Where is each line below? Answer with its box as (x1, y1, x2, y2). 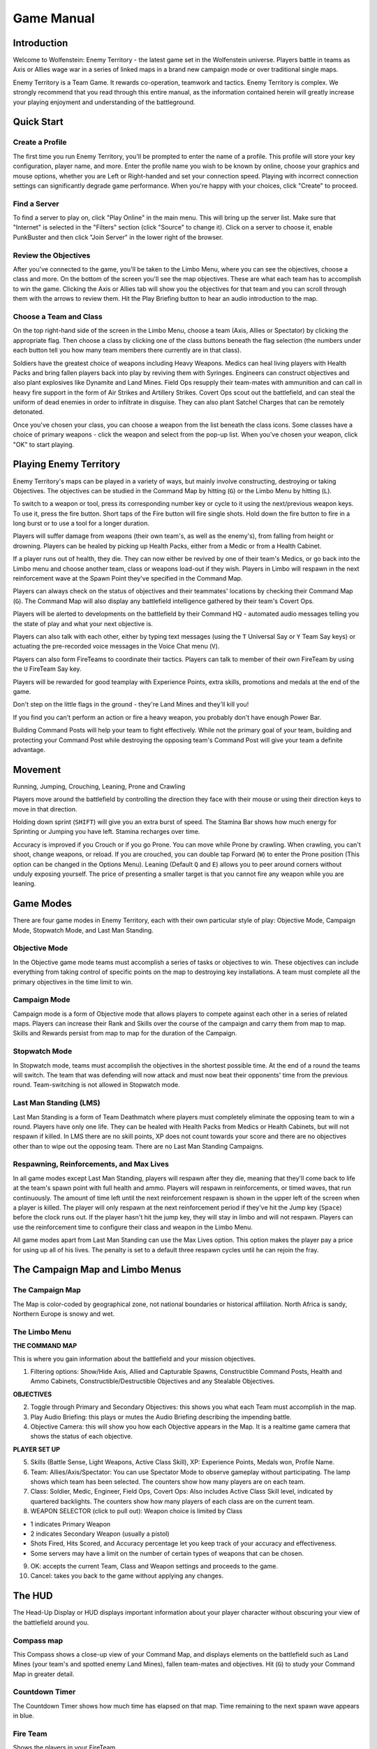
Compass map (13, 1636, 63, 1645)
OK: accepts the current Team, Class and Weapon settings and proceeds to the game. (30, 1562, 279, 1571)
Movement (13, 763, 61, 776)
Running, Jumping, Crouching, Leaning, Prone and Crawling (13, 782, 186, 791)
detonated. (13, 408, 45, 416)
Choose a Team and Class (13, 311, 103, 321)
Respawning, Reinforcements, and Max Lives (13, 1159, 169, 1169)
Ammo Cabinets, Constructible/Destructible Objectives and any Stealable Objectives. (30, 1377, 275, 1385)
